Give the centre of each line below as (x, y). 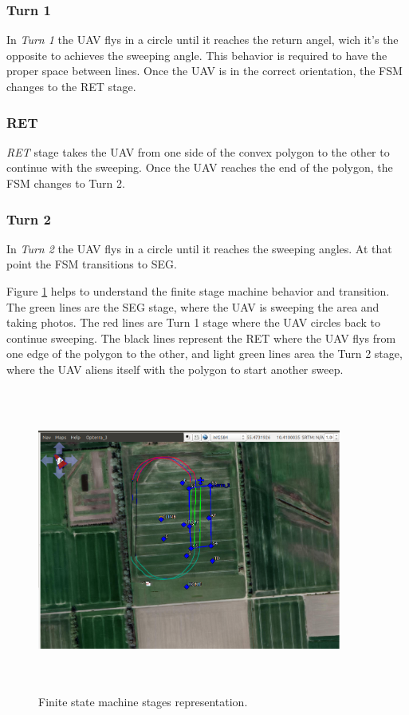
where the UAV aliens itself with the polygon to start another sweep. (175, 369)
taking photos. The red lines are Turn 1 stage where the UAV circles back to (194, 322)
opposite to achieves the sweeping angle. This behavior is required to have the (197, 55)
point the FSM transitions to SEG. (92, 264)
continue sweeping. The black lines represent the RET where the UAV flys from (201, 338)
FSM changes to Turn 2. (66, 183)
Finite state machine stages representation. (143, 702)
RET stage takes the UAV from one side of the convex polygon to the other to (198, 151)
